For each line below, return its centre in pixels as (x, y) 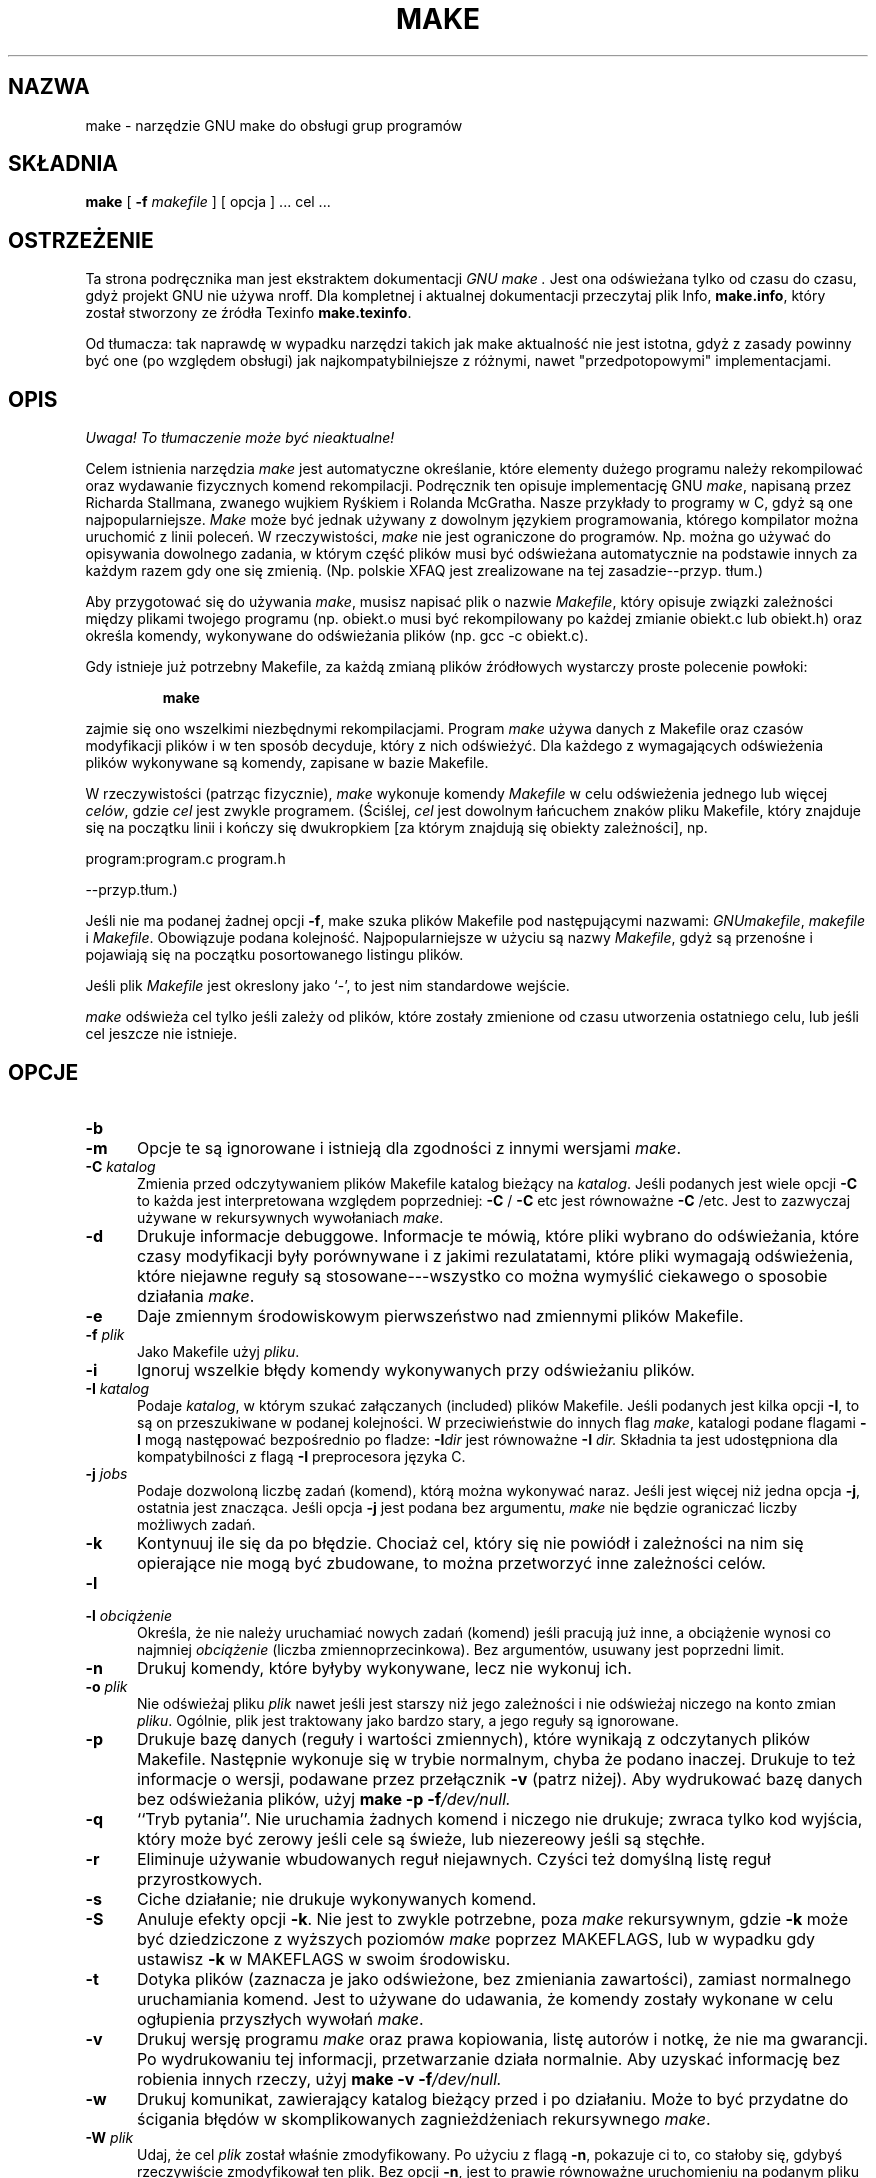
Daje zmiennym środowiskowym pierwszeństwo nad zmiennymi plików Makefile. (440, 1315)
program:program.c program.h (185, 859)
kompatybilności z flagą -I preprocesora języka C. (301, 1456)
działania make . (195, 1295)
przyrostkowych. (199, 1878)
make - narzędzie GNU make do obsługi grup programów (274, 125)
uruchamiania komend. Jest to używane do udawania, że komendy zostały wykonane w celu (485, 1998)
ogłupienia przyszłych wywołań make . (280, 2018)
